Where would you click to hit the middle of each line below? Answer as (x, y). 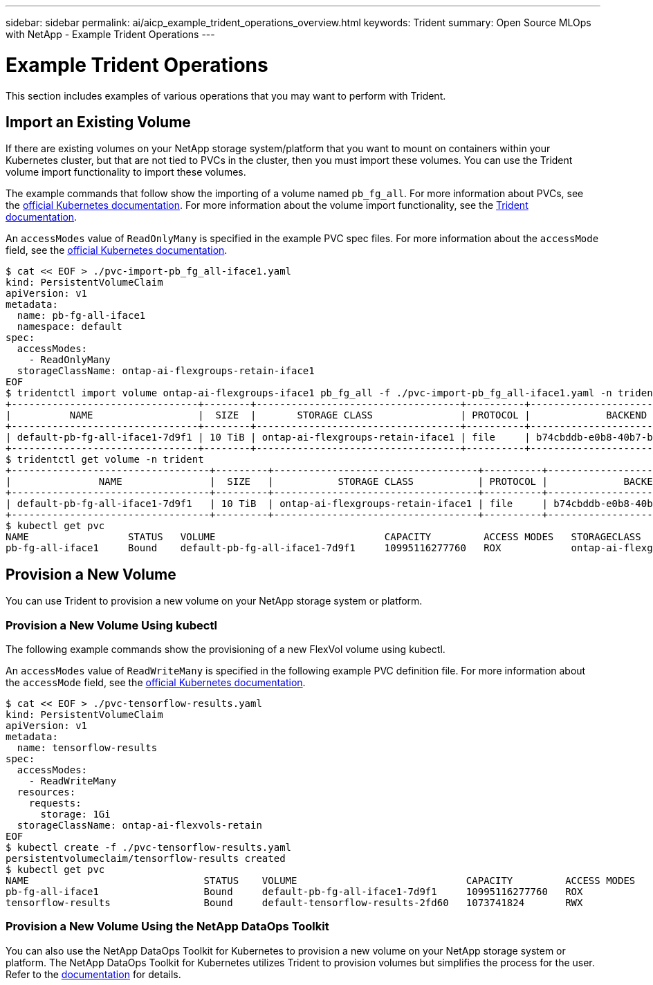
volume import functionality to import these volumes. (126, 172)
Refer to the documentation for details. (93, 974)
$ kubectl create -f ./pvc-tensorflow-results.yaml (149, 847)
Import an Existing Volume (98, 122)
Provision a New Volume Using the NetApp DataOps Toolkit (167, 927)
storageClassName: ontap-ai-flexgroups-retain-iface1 (166, 371)
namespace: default (70, 327)
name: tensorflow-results (87, 747)
